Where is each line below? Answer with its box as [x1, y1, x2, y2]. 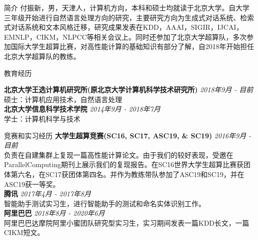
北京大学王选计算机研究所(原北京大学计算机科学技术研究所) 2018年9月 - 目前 [4, 84, 253, 95]
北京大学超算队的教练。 [4, 51, 80, 61]
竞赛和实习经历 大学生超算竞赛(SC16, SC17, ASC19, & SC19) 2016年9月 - [4, 130, 251, 140]
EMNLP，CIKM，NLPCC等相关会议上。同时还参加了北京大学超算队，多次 [4, 31, 247, 42]
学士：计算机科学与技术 [4, 113, 80, 123]
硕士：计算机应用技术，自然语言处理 [4, 94, 122, 104]
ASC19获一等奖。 [4, 179, 60, 189]
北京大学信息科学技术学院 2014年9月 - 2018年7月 [4, 104, 161, 114]
